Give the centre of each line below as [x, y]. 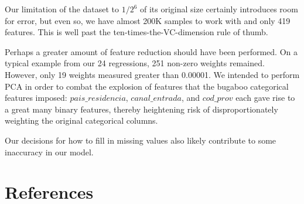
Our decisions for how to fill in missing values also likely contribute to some [141, 140]
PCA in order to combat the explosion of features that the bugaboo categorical [147, 86]
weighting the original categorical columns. [81, 120]
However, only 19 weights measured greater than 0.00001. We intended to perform [152, 74]
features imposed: [36, 98]
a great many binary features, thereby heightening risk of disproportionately [141, 109]
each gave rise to [265, 98]
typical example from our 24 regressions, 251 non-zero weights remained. [135, 63]
